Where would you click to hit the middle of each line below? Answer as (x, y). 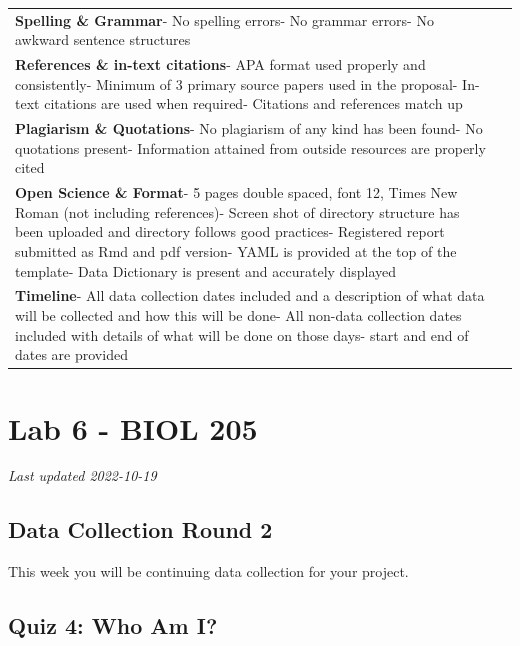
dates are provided (71, 354)
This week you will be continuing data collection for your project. (208, 571)
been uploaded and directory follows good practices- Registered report (230, 231)
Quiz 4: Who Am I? (113, 625)
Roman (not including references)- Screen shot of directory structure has (237, 211)
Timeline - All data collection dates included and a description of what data (250, 295)
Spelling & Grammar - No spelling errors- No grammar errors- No (224, 19)
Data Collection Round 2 (140, 529)
